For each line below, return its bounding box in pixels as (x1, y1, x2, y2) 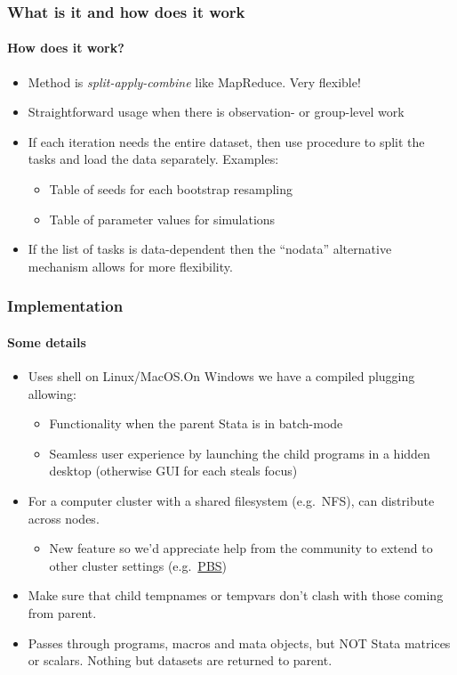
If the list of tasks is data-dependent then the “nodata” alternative (28, 240, 392, 258)
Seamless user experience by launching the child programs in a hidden (49, 443, 430, 462)
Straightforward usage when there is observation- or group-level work (28, 102, 405, 121)
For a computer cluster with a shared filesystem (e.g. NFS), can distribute (28, 492, 435, 509)
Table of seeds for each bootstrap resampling (49, 180, 293, 199)
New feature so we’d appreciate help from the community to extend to (49, 539, 433, 557)
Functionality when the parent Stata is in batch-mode (49, 414, 343, 433)
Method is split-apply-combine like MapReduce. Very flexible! (28, 72, 361, 91)
